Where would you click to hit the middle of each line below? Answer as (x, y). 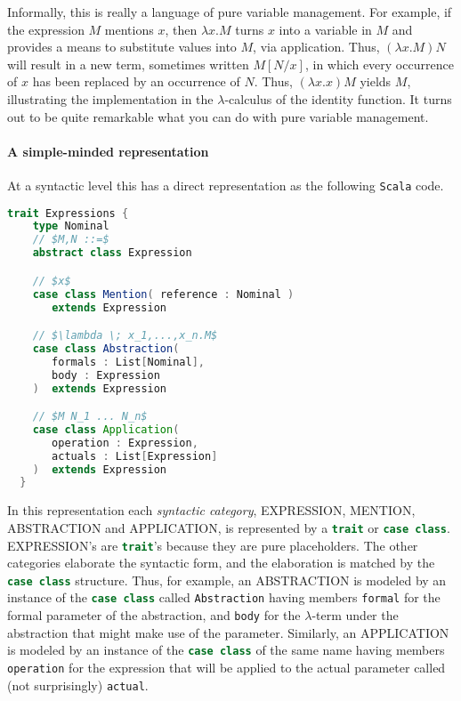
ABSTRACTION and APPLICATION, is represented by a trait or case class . (229, 527)
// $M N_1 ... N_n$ (90, 417)
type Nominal (71, 226)
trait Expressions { (68, 213)
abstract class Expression (112, 253)
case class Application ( (106, 429)
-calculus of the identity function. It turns (338, 98)
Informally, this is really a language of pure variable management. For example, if (230, 12)
